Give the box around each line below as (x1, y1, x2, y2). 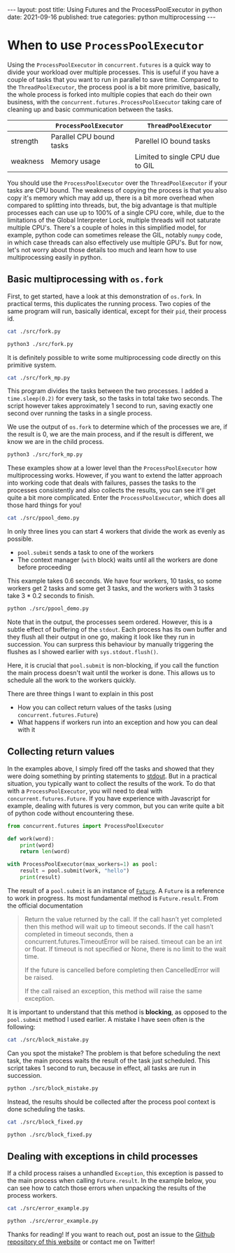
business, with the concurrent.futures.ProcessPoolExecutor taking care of (7, 97, 222, 106)
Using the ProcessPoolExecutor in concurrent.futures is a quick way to (7, 60, 211, 69)
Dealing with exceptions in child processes (7, 1150, 198, 1162)
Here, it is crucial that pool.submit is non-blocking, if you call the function (7, 661, 219, 670)
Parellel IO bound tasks (134, 136, 211, 146)
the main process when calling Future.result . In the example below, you (7, 1177, 217, 1185)
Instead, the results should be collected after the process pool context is (7, 1098, 216, 1106)
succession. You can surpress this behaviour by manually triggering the (7, 640, 214, 649)
